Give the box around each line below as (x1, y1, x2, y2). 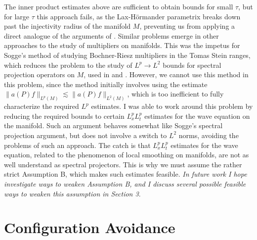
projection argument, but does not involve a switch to (4, 130, 167, 140)
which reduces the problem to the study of (4, 59, 132, 70)
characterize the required (4, 101, 79, 111)
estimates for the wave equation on (144, 110, 250, 121)
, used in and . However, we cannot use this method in (84, 69, 249, 80)
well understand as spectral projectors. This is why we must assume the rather (4, 159, 242, 169)
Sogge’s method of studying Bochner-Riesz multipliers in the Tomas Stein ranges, (4, 49, 251, 60)
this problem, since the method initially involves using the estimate (4, 79, 208, 89)
